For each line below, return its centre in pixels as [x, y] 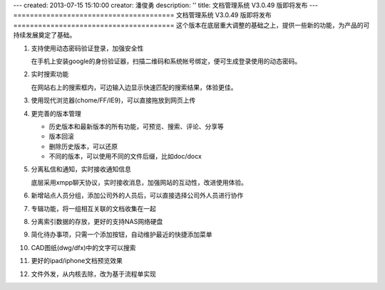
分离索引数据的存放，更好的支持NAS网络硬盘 [97, 222]
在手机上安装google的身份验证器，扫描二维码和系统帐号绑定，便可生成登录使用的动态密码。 [166, 61]
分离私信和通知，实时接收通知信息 [81, 169]
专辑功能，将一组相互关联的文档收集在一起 [93, 208]
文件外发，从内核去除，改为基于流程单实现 [93, 274]
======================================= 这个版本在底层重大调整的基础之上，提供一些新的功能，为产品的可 [191, 25]
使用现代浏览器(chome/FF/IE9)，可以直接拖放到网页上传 [113, 100]
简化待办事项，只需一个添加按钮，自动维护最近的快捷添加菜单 [122, 235]
